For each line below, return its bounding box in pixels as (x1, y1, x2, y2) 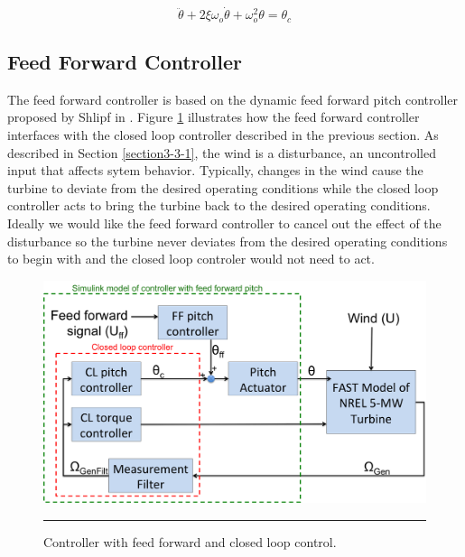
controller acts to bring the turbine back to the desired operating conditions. (7, 196, 431, 215)
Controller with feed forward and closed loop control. (43, 532, 337, 551)
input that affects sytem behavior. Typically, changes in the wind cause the (7, 161, 423, 180)
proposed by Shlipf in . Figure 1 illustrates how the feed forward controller (7, 107, 420, 126)
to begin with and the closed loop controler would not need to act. (7, 249, 375, 268)
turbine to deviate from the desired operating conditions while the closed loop (7, 178, 439, 197)
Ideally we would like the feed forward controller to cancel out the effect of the (7, 214, 442, 233)
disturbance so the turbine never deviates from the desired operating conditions (7, 231, 448, 250)
